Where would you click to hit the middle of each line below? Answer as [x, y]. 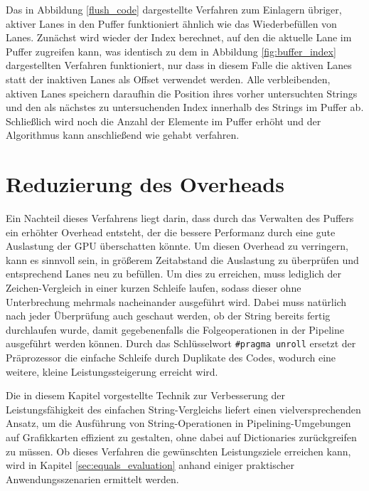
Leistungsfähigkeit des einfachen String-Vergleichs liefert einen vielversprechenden [183, 409]
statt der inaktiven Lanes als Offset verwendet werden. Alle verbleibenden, [168, 79]
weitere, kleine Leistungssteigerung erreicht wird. [112, 371]
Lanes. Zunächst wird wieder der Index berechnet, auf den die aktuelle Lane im [179, 37]
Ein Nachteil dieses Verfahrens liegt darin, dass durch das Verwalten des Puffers [180, 218]
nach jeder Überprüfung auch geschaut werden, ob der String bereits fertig [168, 316]
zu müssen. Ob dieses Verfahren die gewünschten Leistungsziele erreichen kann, [178, 451]
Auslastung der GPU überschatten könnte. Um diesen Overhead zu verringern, [177, 246]
